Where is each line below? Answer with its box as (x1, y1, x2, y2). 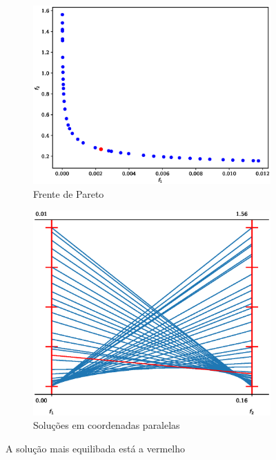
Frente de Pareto (33, 186, 104, 201)
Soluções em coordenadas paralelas (33, 418, 180, 432)
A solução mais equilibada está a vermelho (6, 441, 186, 455)
